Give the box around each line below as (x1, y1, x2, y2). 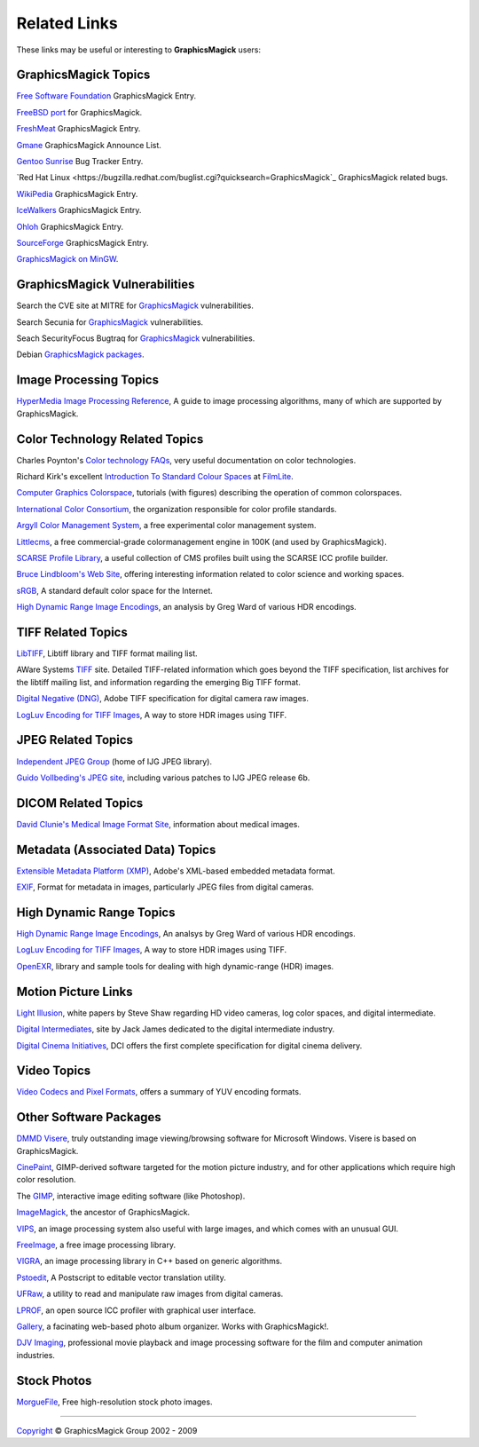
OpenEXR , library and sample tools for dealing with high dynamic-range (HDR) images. (16, 961, 334, 971)
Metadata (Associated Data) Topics (16, 842, 216, 857)
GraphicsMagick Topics (16, 67, 151, 83)
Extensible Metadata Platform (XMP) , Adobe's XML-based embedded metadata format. (16, 866, 336, 876)
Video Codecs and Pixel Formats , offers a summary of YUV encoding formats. (16, 1087, 302, 1097)
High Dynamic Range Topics (16, 905, 176, 920)
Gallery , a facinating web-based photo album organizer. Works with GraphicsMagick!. (16, 1321, 329, 1332)
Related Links (16, 13, 119, 33)
